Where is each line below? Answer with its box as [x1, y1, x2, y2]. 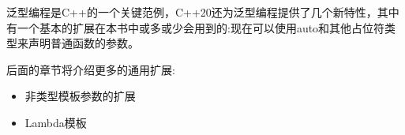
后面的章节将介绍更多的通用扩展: [6, 61, 175, 77]
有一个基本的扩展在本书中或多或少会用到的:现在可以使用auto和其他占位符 [6, 19, 385, 36]
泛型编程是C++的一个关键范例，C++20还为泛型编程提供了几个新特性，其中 [6, 4, 399, 20]
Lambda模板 [24, 114, 87, 130]
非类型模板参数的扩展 [24, 88, 136, 104]
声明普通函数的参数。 [28, 35, 139, 51]
